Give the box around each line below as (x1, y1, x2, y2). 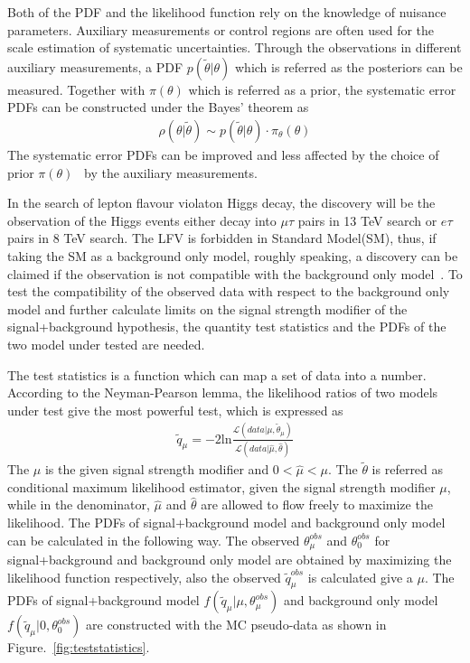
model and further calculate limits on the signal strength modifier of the (7, 299, 408, 318)
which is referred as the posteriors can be (235, 57, 463, 76)
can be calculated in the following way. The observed (7, 530, 300, 549)
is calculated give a (307, 567, 413, 586)
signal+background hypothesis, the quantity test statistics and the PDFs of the (7, 317, 446, 336)
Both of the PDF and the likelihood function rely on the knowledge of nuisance (7, 3, 446, 21)
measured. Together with (7, 79, 146, 98)
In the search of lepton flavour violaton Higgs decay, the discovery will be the (7, 193, 436, 212)
